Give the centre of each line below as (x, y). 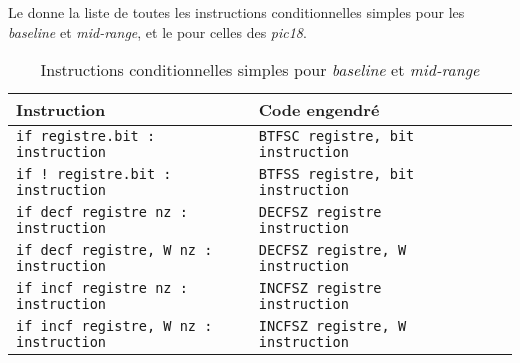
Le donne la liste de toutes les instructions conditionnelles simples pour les (236, 12)
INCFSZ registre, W (332, 326)
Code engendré (319, 110)
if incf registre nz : (102, 288)
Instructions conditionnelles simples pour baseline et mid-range (260, 70)
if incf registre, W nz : (114, 326)
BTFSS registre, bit (336, 174)
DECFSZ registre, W (332, 250)
